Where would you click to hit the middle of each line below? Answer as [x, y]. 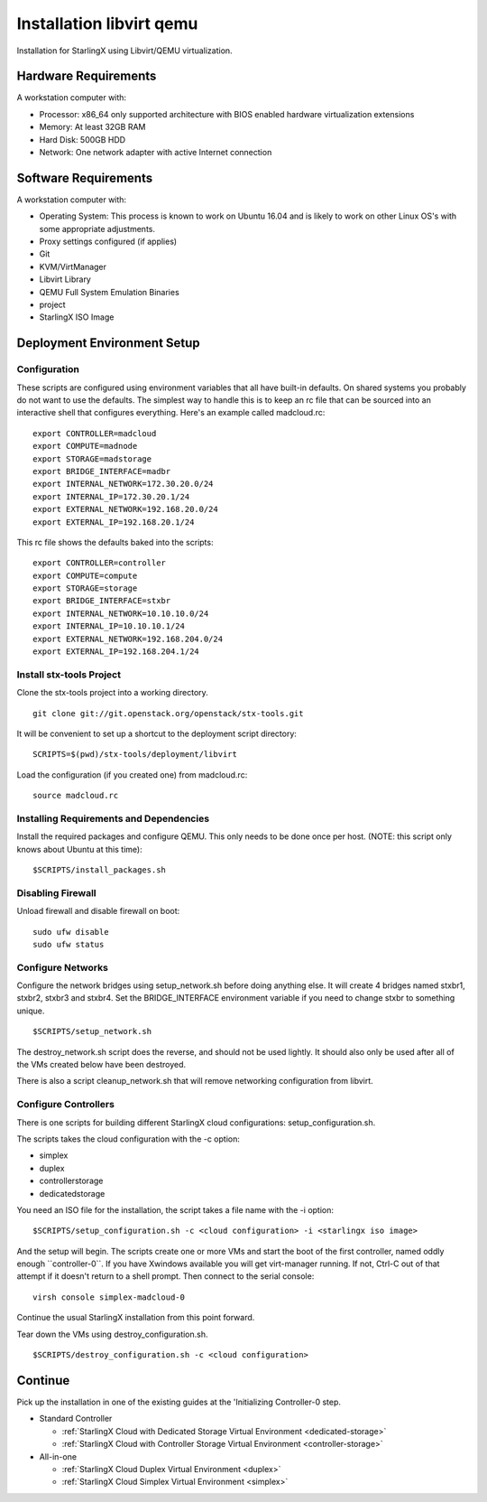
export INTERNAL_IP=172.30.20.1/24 [111, 496]
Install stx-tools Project [69, 675]
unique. [31, 1011]
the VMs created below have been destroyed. [101, 1065]
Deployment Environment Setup [108, 343]
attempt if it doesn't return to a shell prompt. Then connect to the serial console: [165, 1276]
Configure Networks [62, 967]
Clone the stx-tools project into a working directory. [113, 693]
